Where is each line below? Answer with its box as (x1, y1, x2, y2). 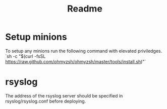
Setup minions (5, 31, 67, 43)
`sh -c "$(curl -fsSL (5, 53, 46, 59)
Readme (67, 3, 102, 15)
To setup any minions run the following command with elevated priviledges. (5, 48, 162, 54)
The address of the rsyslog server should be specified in (5, 92, 123, 98)
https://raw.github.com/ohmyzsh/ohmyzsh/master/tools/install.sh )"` (5, 58, 146, 64)
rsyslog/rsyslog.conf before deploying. (5, 98, 86, 104)
